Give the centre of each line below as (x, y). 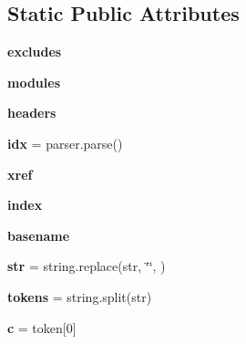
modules (34, 82)
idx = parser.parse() (65, 143)
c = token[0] (42, 327)
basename (39, 235)
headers (32, 113)
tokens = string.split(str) (80, 296)
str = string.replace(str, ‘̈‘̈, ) (87, 266)
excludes (35, 52)
